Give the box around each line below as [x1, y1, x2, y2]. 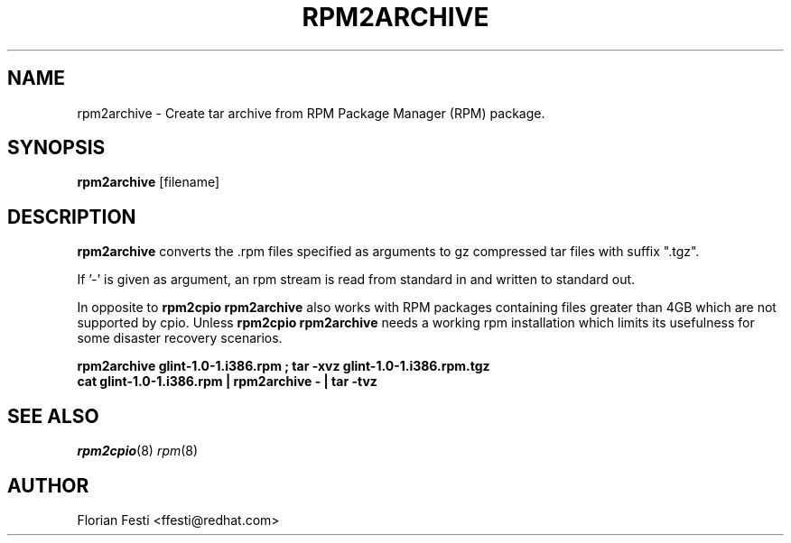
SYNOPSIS [7, 136, 106, 160]
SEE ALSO [7, 404, 99, 428]
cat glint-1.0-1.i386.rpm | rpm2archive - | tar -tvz [77, 373, 377, 390]
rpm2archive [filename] [77, 174, 220, 190]
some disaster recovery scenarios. [77, 330, 283, 346]
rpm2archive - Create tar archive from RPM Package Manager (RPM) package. [77, 105, 545, 121]
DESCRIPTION [7, 205, 136, 228]
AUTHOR [7, 474, 89, 497]
